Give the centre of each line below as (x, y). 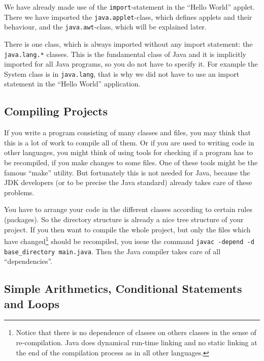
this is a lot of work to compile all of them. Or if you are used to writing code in (129, 142)
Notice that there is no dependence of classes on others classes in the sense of (136, 332)
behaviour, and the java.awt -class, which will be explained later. (105, 27)
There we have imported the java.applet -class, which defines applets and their (128, 17)
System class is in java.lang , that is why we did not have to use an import (122, 73)
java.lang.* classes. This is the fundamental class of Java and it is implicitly (125, 54)
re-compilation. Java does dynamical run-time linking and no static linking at (137, 342)
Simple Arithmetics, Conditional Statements (123, 289)
